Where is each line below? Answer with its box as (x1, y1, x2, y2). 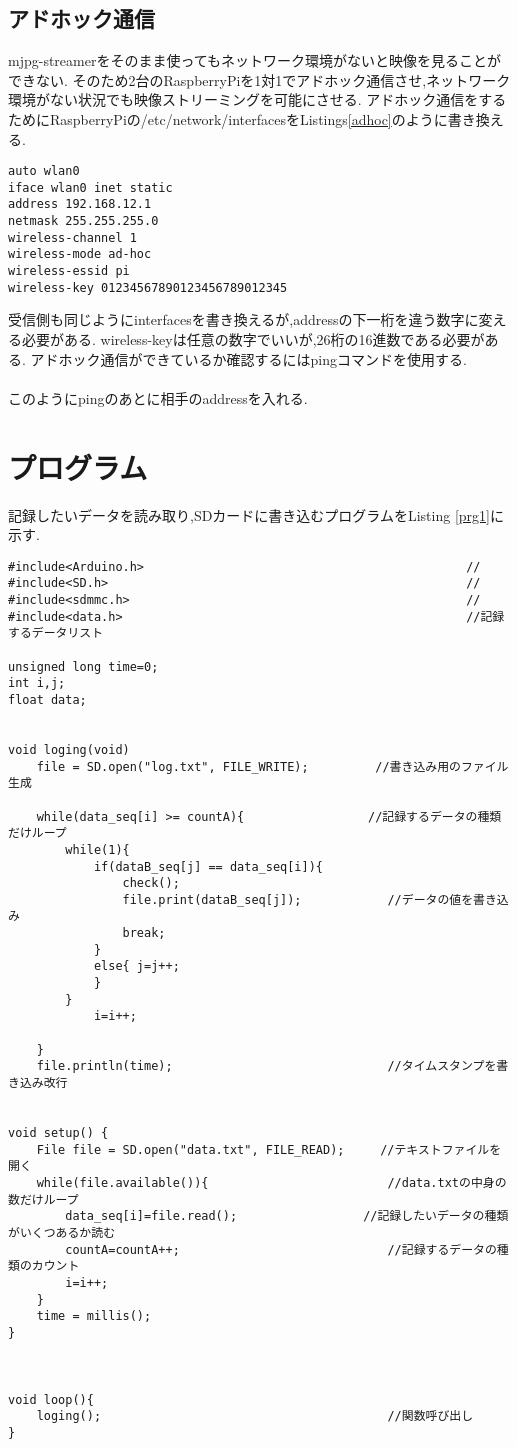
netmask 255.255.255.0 (8, 214, 159, 229)
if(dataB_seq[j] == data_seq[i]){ (93, 859, 323, 874)
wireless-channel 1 (8, 230, 137, 245)
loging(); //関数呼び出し (36, 1409, 474, 1424)
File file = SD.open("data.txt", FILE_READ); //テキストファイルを (36, 1142, 502, 1157)
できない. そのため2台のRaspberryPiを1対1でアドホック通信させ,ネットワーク (8, 69, 511, 90)
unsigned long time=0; (8, 659, 159, 674)
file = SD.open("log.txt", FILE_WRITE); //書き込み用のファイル (36, 759, 509, 774)
